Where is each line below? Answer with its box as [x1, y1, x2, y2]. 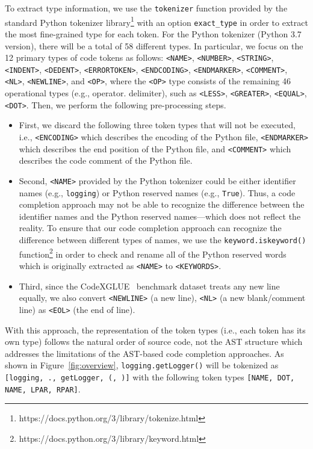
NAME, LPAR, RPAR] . [5, 382, 81, 395]
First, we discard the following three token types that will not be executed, [19, 119, 296, 131]
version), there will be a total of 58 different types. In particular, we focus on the [5, 39, 303, 52]
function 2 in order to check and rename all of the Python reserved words [19, 246, 287, 260]
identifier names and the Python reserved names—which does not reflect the [19, 209, 301, 222]
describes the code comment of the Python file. [19, 154, 193, 167]
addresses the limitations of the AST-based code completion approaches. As [5, 347, 284, 359]
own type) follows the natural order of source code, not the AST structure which [5, 335, 303, 348]
